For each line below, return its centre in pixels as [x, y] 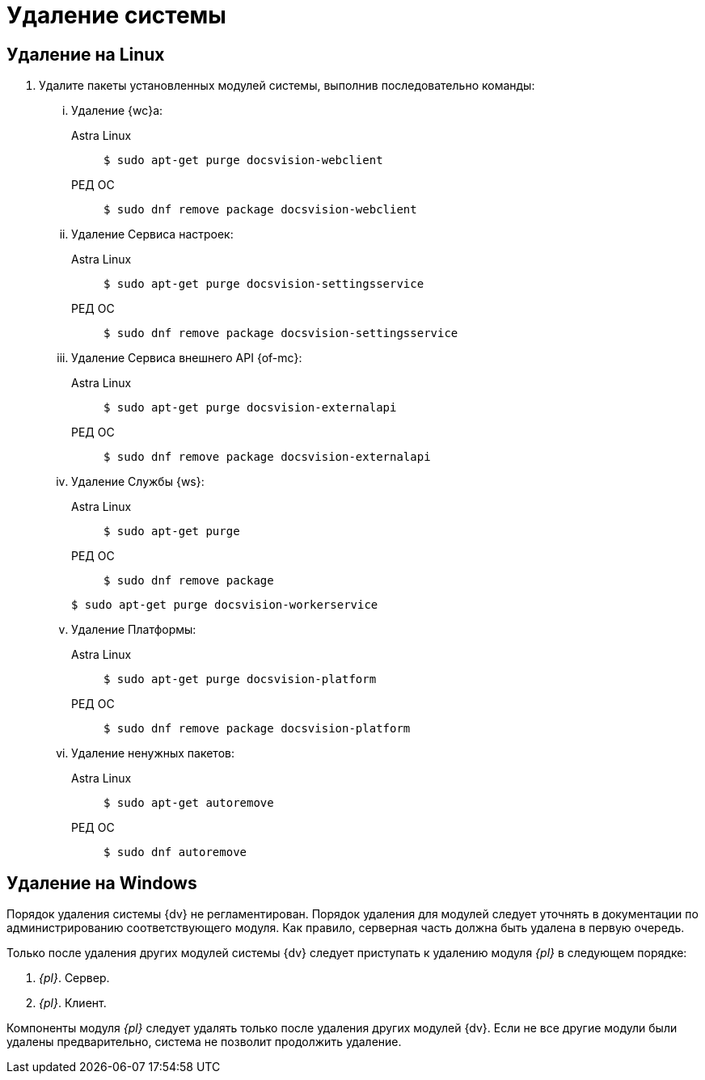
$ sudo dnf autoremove [175, 852]
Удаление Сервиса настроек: [152, 234]
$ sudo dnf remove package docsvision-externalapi [267, 457]
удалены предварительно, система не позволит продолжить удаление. [204, 1042]
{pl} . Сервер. [74, 978]
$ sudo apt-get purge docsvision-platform [240, 679]
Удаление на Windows [102, 883]
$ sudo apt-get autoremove [189, 803]
